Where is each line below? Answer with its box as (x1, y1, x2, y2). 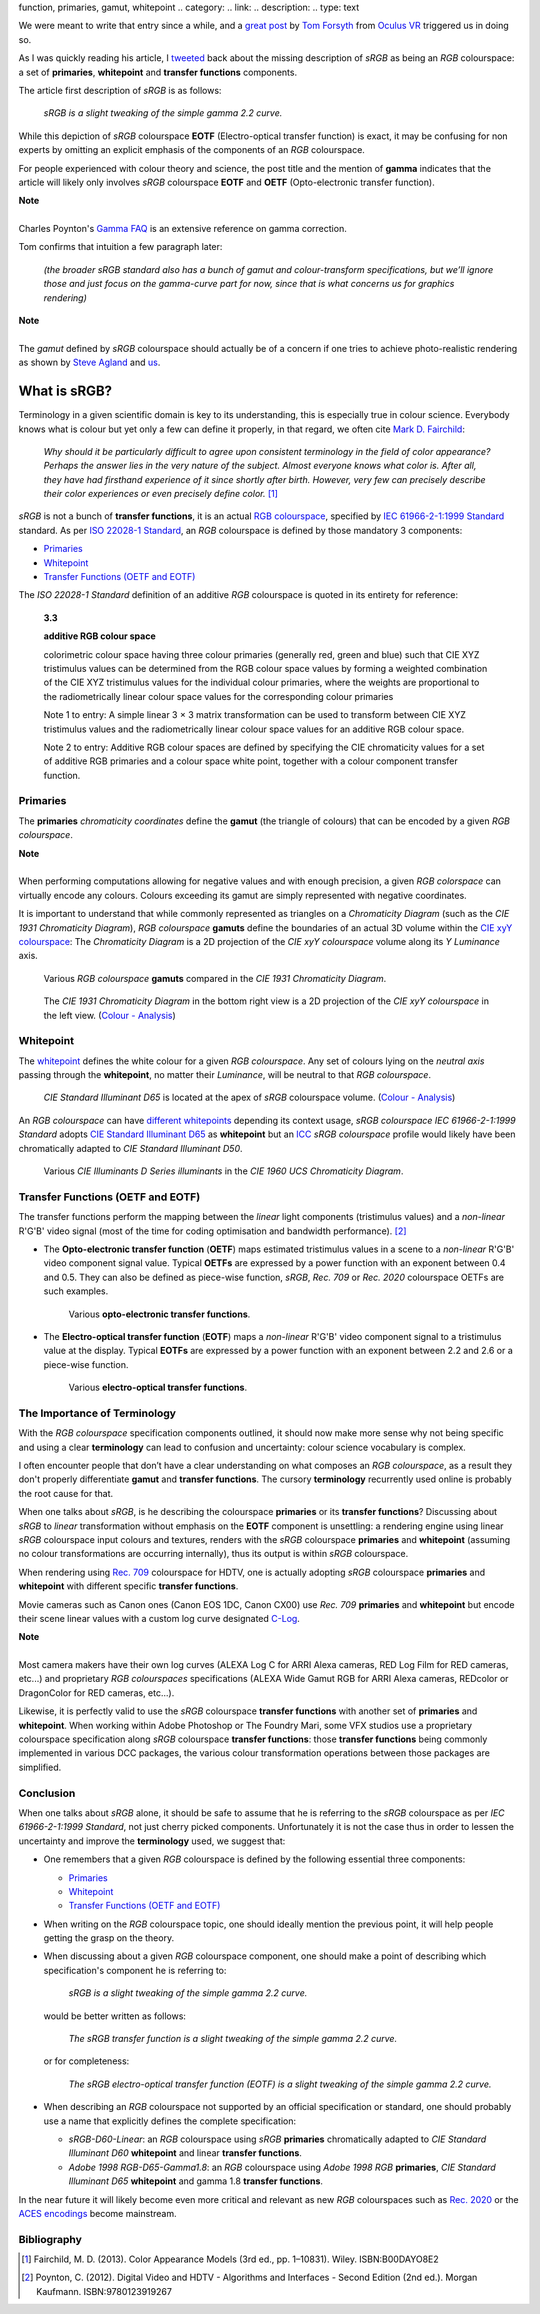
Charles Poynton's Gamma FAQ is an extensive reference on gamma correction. (18, 223, 347, 235)
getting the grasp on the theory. (43, 1932, 175, 1944)
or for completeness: (43, 2055, 130, 2067)
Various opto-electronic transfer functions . (68, 1308, 251, 1320)
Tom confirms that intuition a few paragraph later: (18, 241, 223, 253)
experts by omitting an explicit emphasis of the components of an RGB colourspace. (18, 144, 365, 156)
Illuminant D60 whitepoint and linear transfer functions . (68, 2147, 302, 2159)
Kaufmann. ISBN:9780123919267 (36, 2285, 172, 2297)
